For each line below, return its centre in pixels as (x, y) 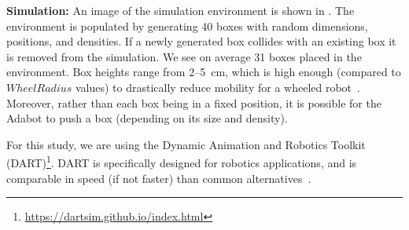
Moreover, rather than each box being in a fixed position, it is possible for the (194, 102)
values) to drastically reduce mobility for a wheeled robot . (217, 87)
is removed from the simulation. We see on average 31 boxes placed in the (184, 56)
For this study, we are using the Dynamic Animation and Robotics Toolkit (186, 144)
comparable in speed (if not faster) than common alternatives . (159, 178)
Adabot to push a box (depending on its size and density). (147, 118)
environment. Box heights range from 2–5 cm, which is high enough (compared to (204, 72)
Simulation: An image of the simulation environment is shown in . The (181, 10)
